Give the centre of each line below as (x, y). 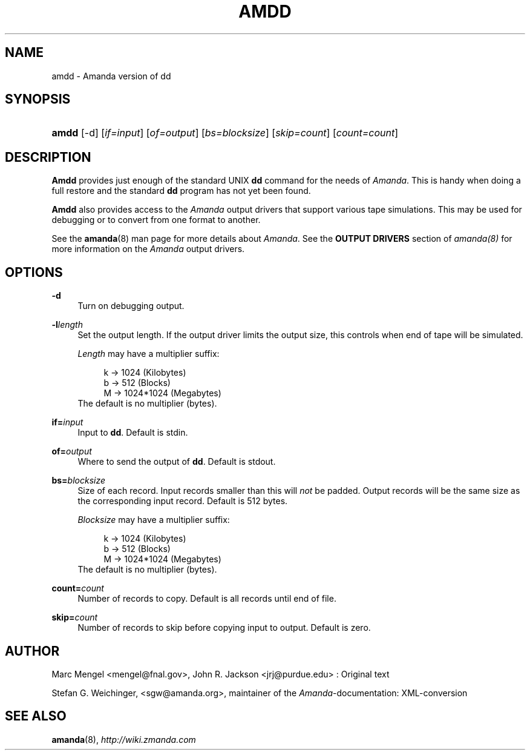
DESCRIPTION (48, 157)
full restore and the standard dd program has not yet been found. (181, 191)
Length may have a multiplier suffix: (149, 354)
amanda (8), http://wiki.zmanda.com (124, 739)
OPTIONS (34, 272)
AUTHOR (32, 651)
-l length (67, 325)
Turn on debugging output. (131, 306)
